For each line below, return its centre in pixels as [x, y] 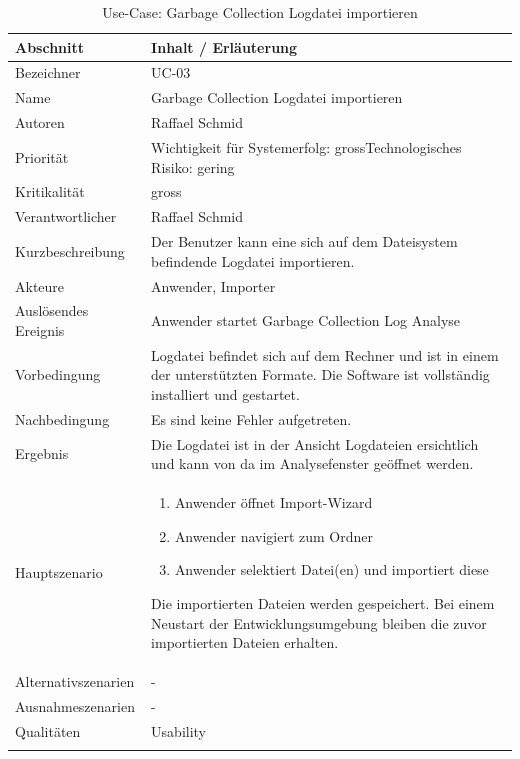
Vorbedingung [58, 374]
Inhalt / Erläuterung [224, 46]
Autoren [40, 122]
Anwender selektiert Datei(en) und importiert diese [331, 569]
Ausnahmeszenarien [75, 705]
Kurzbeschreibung [70, 250]
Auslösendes [52, 310]
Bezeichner [48, 72]
